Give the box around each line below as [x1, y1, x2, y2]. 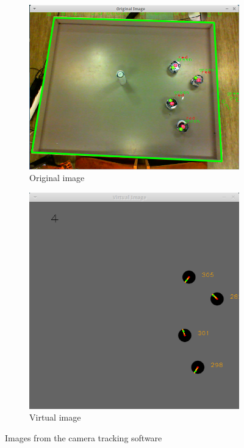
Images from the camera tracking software [5, 432, 162, 444]
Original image [29, 171, 85, 184]
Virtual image [29, 411, 81, 424]
